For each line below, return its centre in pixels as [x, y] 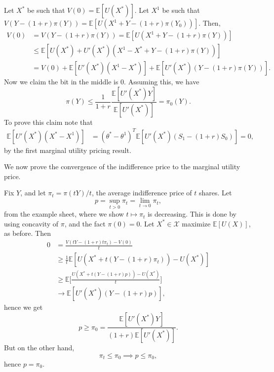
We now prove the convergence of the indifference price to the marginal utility [122, 167]
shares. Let [215, 193]
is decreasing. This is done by [192, 214]
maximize [196, 223]
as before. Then [28, 233]
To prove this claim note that [48, 122]
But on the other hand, [39, 347]
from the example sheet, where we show [64, 214]
